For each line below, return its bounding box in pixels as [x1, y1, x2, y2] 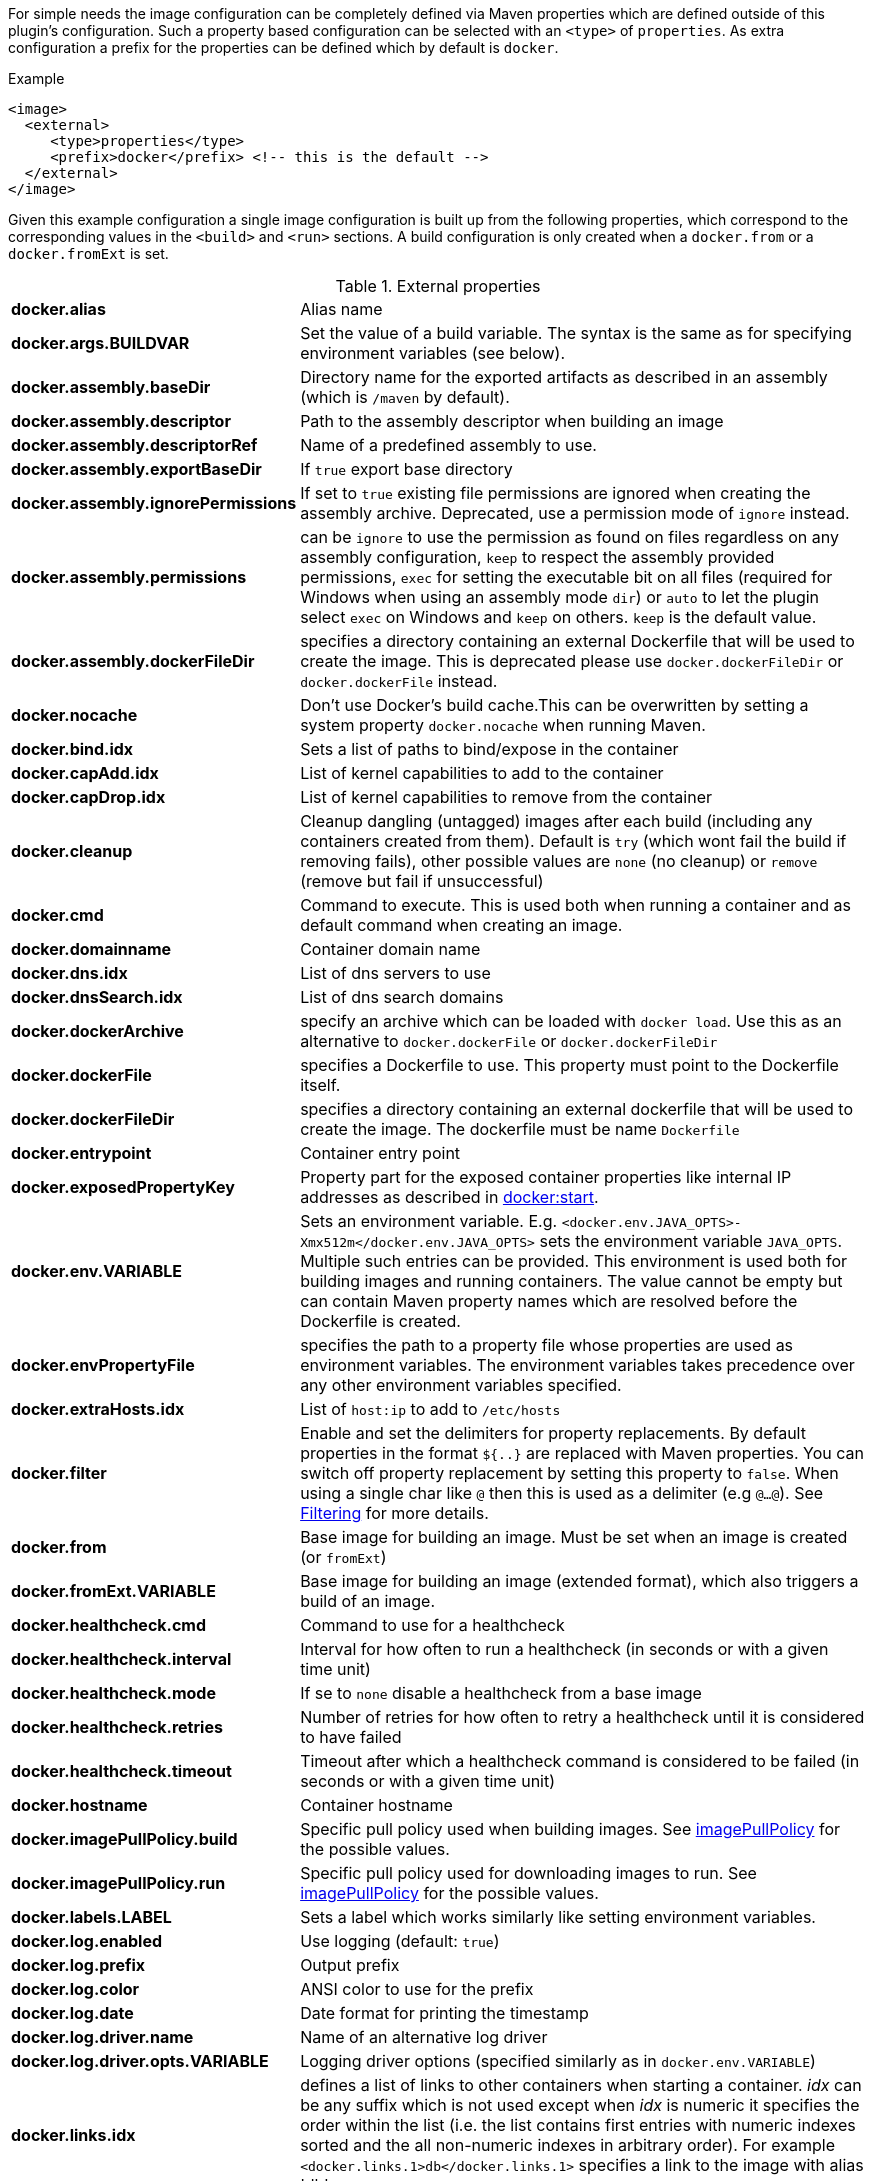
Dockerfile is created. [300, 1311, 461, 1331]
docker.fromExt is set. [8, 245, 169, 262]
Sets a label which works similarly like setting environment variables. [300, 1907, 816, 1927]
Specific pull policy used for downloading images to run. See [300, 1863, 757, 1883]
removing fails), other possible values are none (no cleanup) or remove [300, 851, 818, 871]
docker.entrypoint [11, 1143, 152, 1163]
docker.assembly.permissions [11, 567, 247, 587]
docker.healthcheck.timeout [11, 1761, 232, 1781]
